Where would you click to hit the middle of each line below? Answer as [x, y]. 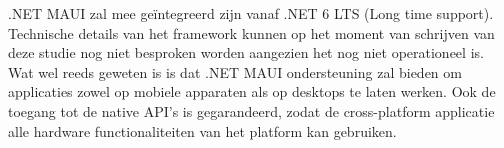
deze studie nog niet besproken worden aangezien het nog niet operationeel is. [246, 52]
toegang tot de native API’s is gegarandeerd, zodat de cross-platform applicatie [251, 110]
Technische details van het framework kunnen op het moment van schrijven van [251, 32]
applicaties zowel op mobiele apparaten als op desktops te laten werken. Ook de [252, 91]
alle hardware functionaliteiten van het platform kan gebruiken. [202, 130]
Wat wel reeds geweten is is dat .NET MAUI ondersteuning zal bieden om [235, 71]
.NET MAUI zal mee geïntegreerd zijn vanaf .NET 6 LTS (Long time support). [251, 13]
